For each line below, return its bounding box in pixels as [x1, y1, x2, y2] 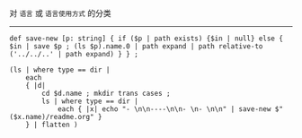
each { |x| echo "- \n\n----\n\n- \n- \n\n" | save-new [57, 105, 271, 114]
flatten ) [41, 120, 78, 129]
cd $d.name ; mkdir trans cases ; [41, 89, 171, 98]
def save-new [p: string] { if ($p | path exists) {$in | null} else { [9, 34, 283, 43]
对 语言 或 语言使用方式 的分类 [9, 8, 111, 18]
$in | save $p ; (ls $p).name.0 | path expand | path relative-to [9, 42, 263, 51]
